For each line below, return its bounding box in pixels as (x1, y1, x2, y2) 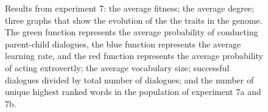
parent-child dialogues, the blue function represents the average (5, 37, 241, 50)
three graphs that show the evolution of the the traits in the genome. (5, 13, 263, 26)
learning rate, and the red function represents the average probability (5, 49, 263, 62)
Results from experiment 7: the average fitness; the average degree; (5, 2, 254, 14)
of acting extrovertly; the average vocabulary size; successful (5, 61, 230, 74)
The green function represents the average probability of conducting (5, 26, 258, 38)
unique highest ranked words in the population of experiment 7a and (5, 85, 261, 98)
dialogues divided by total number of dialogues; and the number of (5, 73, 254, 86)
